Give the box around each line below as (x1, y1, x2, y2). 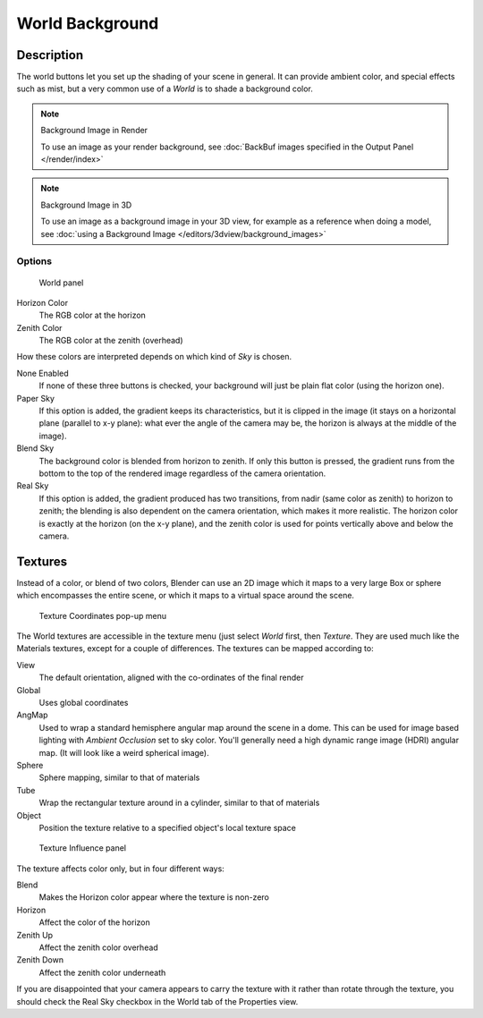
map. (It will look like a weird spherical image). (38, 747, 209, 758)
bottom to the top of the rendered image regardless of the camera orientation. (38, 468, 326, 479)
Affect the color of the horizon (38, 917, 151, 928)
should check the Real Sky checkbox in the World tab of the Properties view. (16, 996, 299, 1006)
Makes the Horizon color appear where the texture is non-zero (38, 892, 270, 903)
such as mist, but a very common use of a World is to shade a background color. (16, 83, 313, 94)
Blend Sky (16, 443, 55, 454)
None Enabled (16, 368, 69, 378)
